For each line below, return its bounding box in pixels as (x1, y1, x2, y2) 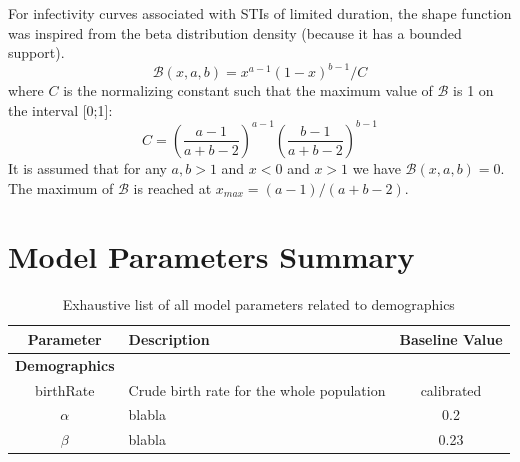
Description (128, 328, 210, 349)
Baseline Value (399, 328, 503, 349)
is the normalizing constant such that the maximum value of (63, 80, 433, 101)
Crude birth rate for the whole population (128, 379, 386, 400)
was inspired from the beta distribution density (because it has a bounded (8, 22, 462, 43)
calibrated (420, 379, 482, 400)
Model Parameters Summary (8, 236, 415, 277)
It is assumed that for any (8, 157, 167, 178)
